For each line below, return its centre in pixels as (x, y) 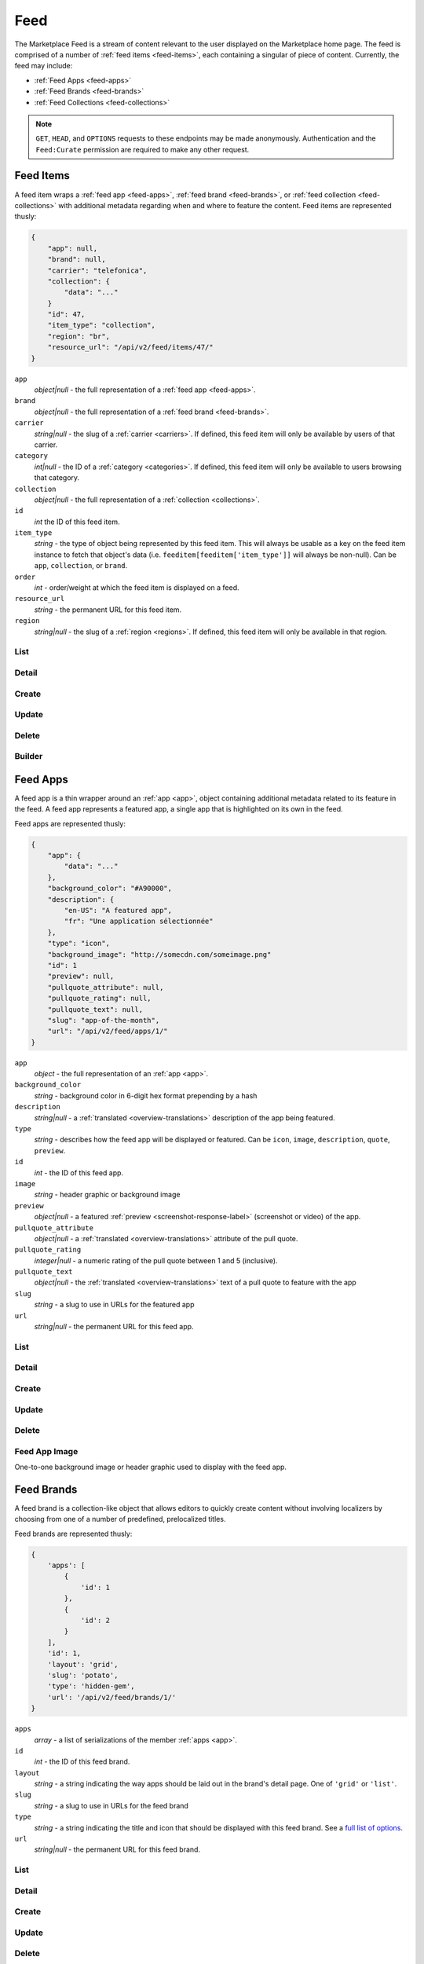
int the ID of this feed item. (77, 522)
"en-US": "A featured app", (118, 910)
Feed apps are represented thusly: (70, 823)
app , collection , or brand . (81, 566)
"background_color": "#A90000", (110, 889)
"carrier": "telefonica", (97, 270)
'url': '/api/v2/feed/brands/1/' (112, 1697)
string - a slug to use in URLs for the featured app (115, 1305)
